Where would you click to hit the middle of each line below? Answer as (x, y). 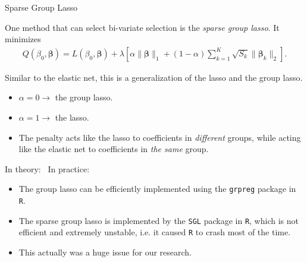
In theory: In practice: (47, 168)
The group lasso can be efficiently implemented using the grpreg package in (157, 189)
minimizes (23, 39)
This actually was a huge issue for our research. (105, 252)
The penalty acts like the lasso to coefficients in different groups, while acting (160, 137)
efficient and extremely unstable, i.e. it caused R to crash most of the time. (155, 232)
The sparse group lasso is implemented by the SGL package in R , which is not (159, 220)
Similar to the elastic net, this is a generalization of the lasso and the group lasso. (154, 77)
